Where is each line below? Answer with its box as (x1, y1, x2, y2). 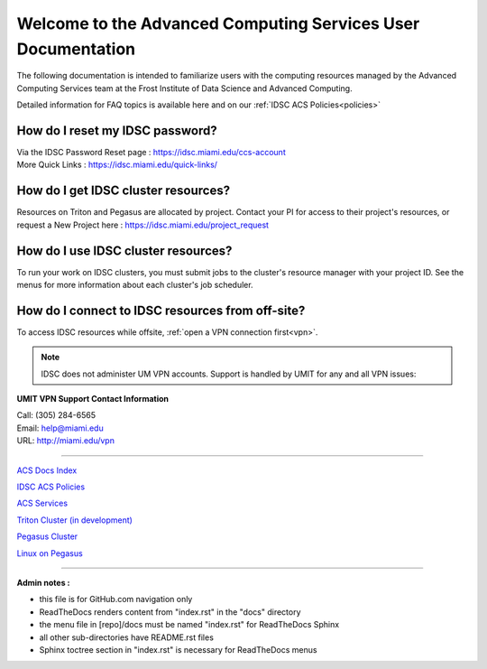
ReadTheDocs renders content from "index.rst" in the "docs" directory (39, 606, 301, 618)
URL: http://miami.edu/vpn (16, 435, 115, 446)
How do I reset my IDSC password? (16, 123, 217, 138)
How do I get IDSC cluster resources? (16, 183, 230, 199)
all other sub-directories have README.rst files (39, 632, 214, 643)
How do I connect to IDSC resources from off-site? (16, 302, 306, 318)
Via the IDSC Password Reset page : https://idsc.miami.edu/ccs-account (16, 147, 286, 158)
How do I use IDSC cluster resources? (16, 243, 233, 258)
